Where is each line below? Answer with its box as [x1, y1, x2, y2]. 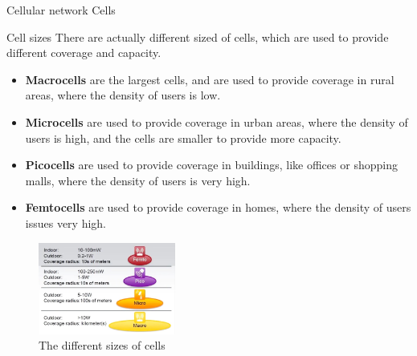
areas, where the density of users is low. [25, 87, 221, 103]
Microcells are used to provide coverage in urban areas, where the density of [25, 113, 408, 130]
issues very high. [25, 214, 107, 231]
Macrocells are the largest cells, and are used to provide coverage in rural [25, 71, 395, 87]
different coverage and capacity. [6, 44, 161, 61]
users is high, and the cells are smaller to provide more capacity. [25, 129, 341, 146]
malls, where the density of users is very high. [25, 172, 251, 188]
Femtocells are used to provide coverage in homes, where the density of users [25, 199, 411, 216]
